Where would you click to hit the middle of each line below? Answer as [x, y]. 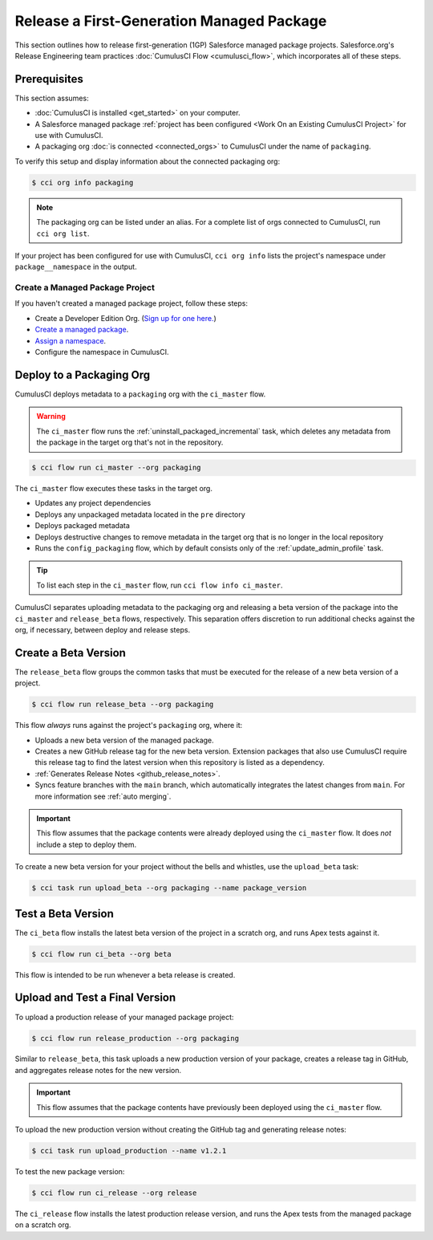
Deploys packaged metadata [82, 526]
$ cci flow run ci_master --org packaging [116, 468]
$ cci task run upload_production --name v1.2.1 [129, 1151]
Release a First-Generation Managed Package [171, 21]
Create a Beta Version [70, 653]
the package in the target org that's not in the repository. [130, 442]
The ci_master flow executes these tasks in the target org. [113, 489]
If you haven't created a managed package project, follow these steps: [132, 303]
